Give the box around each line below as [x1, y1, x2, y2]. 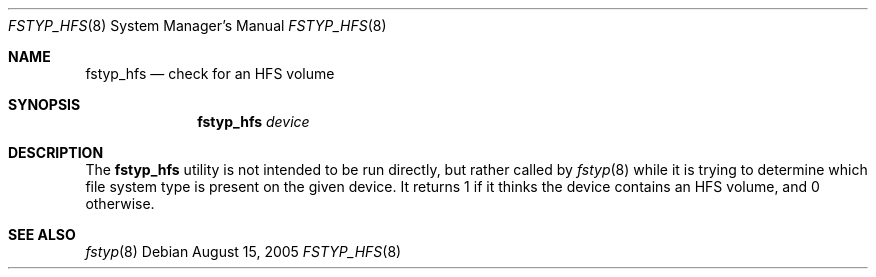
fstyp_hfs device [197, 113, 310, 130]
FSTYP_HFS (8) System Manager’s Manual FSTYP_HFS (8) [8, 17, 387, 34]
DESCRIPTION [8, 144, 104, 161]
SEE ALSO [8, 226, 76, 243]
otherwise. [85, 195, 155, 212]
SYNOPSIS [8, 96, 81, 113]
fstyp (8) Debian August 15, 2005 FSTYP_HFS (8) [85, 243, 402, 260]
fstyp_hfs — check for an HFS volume [85, 65, 335, 82]
